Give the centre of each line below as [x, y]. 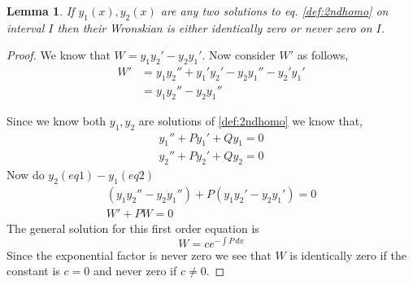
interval [26, 27]
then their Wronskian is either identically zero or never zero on [215, 27]
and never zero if [135, 271]
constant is [33, 271]
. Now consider [239, 55]
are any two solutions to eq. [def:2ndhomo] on [274, 11]
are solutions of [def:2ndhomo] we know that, [250, 120]
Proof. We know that [59, 55]
